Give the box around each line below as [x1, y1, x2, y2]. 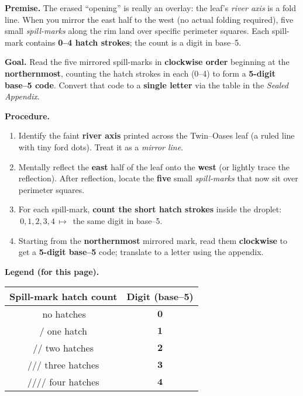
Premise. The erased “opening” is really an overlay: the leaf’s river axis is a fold [5, 2, 296, 13]
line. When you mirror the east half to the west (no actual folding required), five [5, 13, 294, 25]
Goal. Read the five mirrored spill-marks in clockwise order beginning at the [5, 56, 290, 68]
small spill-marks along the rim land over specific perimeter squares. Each [5, 25, 270, 37]
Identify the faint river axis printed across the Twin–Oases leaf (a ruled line [18, 129, 295, 142]
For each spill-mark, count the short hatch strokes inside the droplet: [18, 203, 282, 215]
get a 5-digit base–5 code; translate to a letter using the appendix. [18, 246, 264, 258]
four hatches [49, 375, 99, 389]
